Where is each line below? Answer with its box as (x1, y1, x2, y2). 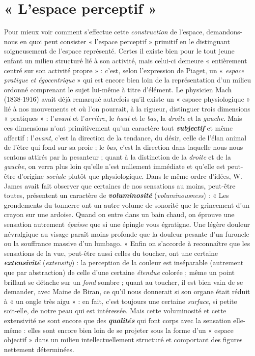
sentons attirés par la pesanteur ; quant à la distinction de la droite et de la (4, 151, 231, 162)
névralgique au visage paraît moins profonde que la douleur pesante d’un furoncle (4, 228, 250, 239)
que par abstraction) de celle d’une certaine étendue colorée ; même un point (4, 267, 235, 277)
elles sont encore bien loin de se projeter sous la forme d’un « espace (28, 325, 234, 335)
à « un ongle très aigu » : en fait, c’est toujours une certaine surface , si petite (4, 296, 237, 306)
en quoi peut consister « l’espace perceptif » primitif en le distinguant (20, 36, 230, 46)
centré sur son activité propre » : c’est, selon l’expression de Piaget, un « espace (4, 65, 244, 75)
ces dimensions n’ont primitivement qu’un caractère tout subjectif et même (4, 123, 233, 133)
